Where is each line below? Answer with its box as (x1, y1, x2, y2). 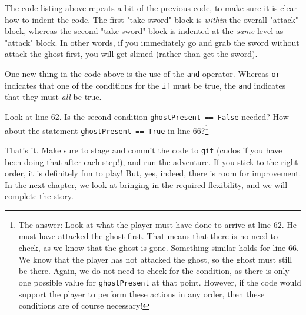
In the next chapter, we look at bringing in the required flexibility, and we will (5, 178, 288, 190)
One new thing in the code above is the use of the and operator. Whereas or (5, 67, 280, 79)
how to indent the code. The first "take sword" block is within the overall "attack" (5, 13, 299, 25)
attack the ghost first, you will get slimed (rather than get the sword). (5, 48, 258, 60)
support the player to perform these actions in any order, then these (18, 287, 265, 300)
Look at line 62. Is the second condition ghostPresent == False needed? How (5, 110, 289, 122)
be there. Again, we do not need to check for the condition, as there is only (18, 264, 290, 277)
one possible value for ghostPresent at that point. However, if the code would (18, 276, 301, 288)
